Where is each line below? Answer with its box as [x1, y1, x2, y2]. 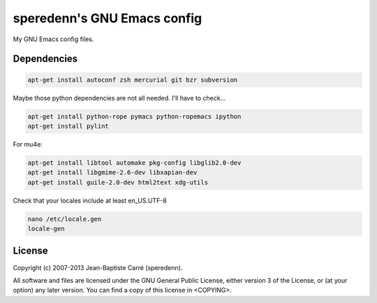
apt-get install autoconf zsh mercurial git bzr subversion [27, 75, 238, 84]
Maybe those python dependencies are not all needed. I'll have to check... [13, 94, 226, 102]
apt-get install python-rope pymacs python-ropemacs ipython [27, 112, 242, 120]
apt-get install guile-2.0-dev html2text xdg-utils [27, 178, 209, 186]
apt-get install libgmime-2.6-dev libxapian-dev [27, 168, 198, 177]
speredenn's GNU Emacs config [13, 10, 202, 26]
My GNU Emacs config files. [13, 35, 94, 43]
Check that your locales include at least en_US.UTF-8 [13, 196, 168, 205]
